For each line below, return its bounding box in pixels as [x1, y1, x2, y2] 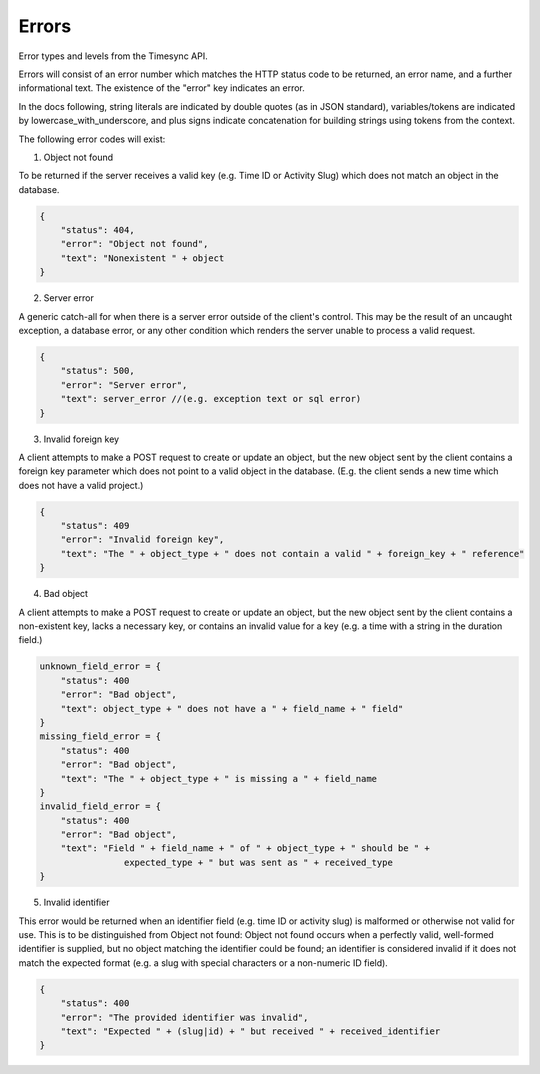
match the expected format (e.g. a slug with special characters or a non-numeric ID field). [18, 956, 389, 969]
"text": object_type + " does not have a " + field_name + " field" [60, 703, 404, 714]
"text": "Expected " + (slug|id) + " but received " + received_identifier [60, 1025, 441, 1037]
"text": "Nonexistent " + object [60, 252, 225, 264]
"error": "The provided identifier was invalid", [60, 1011, 309, 1023]
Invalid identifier [43, 896, 110, 909]
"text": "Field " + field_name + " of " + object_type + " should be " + [60, 843, 430, 854]
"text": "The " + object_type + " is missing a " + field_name [60, 773, 378, 784]
